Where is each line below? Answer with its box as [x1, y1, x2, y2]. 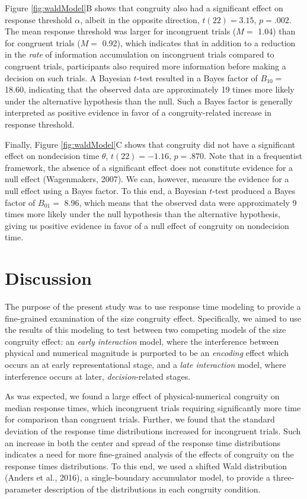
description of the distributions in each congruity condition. [44, 482, 261, 495]
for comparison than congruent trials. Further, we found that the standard [5, 413, 275, 425]
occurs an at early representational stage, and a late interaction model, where [5, 358, 286, 370]
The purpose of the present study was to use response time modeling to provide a [5, 300, 301, 312]
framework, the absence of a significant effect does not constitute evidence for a [5, 161, 293, 173]
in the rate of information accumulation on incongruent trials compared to [5, 48, 274, 61]
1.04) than [258, 25, 296, 37]
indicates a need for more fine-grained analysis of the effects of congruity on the [5, 448, 294, 460]
